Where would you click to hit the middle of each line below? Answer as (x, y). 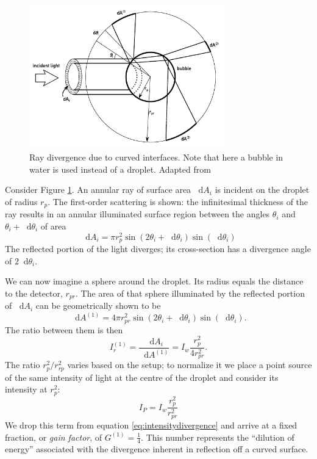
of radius (21, 201)
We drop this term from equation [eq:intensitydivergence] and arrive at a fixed (151, 425)
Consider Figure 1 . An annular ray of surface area (98, 190)
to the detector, (34, 293)
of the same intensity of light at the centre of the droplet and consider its (142, 377)
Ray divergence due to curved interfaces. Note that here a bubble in (156, 157)
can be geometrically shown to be (98, 305)
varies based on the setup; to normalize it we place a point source (190, 365)
